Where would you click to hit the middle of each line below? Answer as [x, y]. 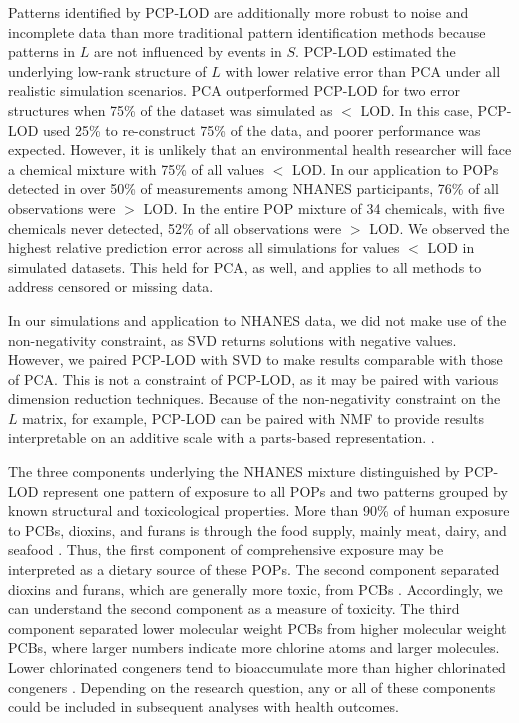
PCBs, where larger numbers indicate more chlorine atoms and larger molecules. [254, 647]
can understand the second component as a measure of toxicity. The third [234, 608]
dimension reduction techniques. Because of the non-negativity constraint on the [254, 398]
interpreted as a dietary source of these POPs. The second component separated [254, 569]
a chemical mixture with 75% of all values [136, 168]
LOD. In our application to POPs [395, 168]
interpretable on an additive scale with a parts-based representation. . [221, 437]
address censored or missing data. [111, 286]
